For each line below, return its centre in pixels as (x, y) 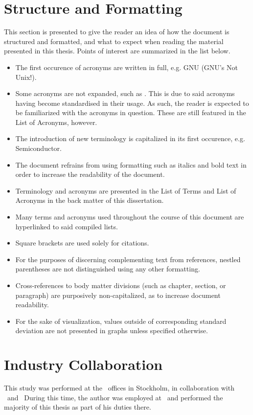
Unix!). (26, 77)
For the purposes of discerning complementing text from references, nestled (128, 259)
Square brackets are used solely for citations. (82, 243)
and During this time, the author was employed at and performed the (115, 397)
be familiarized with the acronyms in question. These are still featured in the (131, 112)
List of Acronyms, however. (56, 122)
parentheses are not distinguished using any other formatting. (108, 269)
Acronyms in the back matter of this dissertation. (90, 200)
